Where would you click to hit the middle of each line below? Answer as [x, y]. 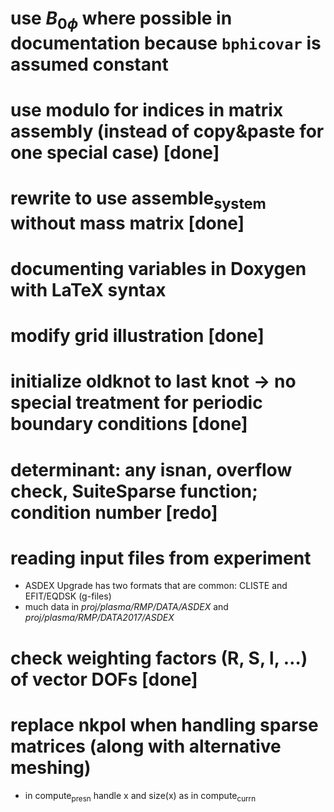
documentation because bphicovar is [166, 43]
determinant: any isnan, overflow [151, 469]
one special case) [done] [115, 152]
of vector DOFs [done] [104, 679]
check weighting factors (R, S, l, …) [159, 658]
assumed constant [89, 64]
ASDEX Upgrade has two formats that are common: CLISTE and [156, 586]
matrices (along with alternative [146, 746]
